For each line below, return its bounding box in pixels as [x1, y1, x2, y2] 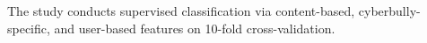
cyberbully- [358, 2, 421, 19]
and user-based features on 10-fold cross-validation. [54, 18, 335, 37]
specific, [7, 18, 50, 37]
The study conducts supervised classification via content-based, [7, 2, 355, 19]
